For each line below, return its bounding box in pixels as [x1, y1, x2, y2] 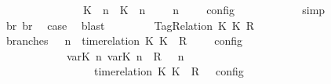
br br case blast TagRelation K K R [5, 16, 255, 33]
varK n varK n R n [66, 47, 184, 64]
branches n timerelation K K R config [5, 32, 242, 49]
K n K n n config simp [82, 2, 326, 17]
